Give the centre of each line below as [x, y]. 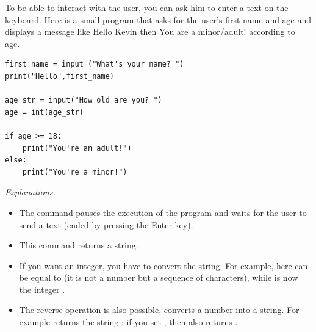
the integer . [42, 289]
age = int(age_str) [44, 112]
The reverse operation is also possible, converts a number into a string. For [159, 310]
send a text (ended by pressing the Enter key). [106, 224]
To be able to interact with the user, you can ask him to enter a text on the [147, 7]
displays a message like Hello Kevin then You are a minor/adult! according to [150, 31]
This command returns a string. [79, 245]
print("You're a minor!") [75, 172]
